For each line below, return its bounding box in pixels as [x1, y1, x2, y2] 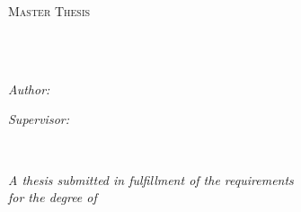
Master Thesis [8, 2, 91, 20]
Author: [8, 79, 50, 98]
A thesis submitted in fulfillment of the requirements [8, 170, 294, 189]
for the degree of [8, 188, 97, 207]
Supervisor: [8, 110, 69, 128]
